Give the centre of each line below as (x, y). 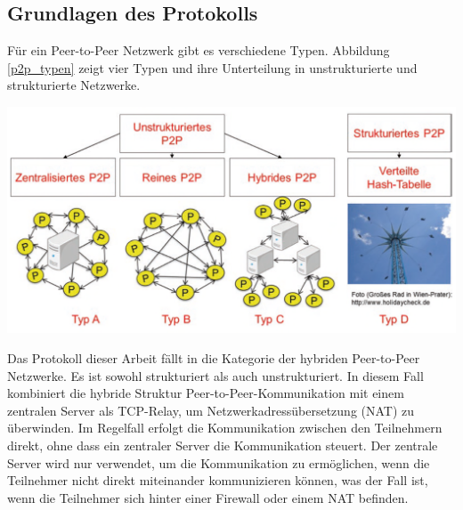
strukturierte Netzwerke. (74, 85)
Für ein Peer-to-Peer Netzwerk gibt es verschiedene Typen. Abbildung (199, 50)
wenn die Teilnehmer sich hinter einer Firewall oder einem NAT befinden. (208, 497)
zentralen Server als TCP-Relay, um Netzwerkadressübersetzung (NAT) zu (211, 410)
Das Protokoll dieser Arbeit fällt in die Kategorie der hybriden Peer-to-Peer (214, 358)
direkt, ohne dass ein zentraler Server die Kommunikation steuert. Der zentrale (223, 445)
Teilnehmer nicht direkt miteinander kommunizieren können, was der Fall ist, (218, 480)
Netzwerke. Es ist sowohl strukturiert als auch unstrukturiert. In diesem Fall (215, 375)
